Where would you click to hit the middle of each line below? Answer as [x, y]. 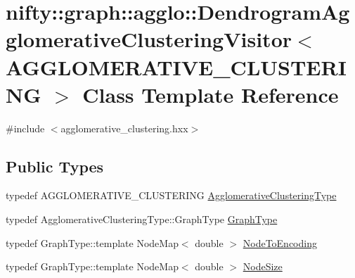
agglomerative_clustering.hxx [124, 128]
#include [25, 128]
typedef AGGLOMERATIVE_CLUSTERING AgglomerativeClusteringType [171, 195]
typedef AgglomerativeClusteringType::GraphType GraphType [142, 219]
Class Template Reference [211, 94]
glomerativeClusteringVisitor [149, 39]
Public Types [55, 166]
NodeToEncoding [280, 242]
